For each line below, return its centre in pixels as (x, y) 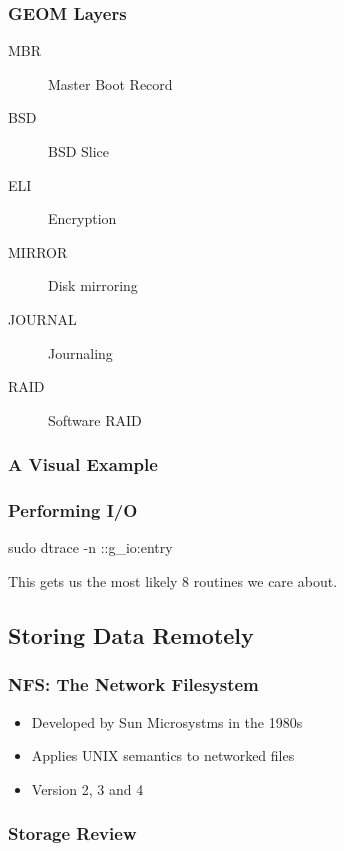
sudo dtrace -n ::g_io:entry (90, 547)
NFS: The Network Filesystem (133, 684)
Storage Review (72, 833)
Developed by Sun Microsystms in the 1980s (167, 721)
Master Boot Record (110, 83)
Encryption (82, 218)
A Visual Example (83, 464)
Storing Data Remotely (131, 634)
